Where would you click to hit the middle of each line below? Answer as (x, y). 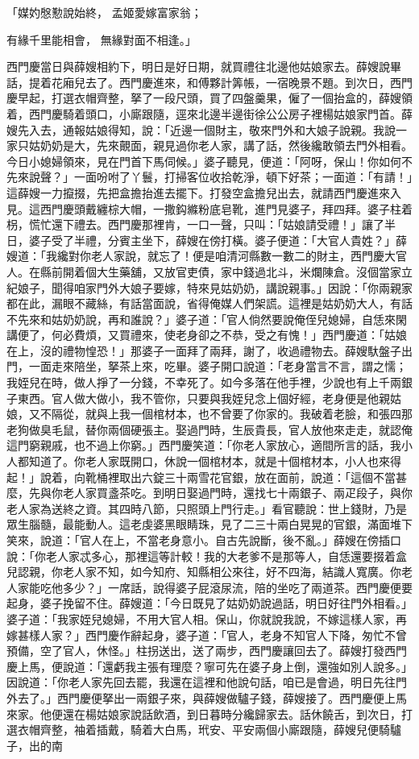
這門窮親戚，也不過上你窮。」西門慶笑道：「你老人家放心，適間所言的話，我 (204, 445)
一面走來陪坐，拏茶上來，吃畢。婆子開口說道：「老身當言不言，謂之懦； (218, 366)
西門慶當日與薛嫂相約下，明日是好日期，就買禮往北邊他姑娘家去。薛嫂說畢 (204, 66)
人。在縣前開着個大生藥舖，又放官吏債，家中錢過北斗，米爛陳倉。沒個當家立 (209, 271)
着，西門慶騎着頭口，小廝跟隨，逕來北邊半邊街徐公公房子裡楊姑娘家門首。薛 (209, 113)
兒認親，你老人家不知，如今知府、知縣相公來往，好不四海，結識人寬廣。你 (204, 572)
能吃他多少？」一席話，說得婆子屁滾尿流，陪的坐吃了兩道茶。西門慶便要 (220, 587)
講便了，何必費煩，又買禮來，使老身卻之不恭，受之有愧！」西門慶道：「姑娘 (207, 335)
